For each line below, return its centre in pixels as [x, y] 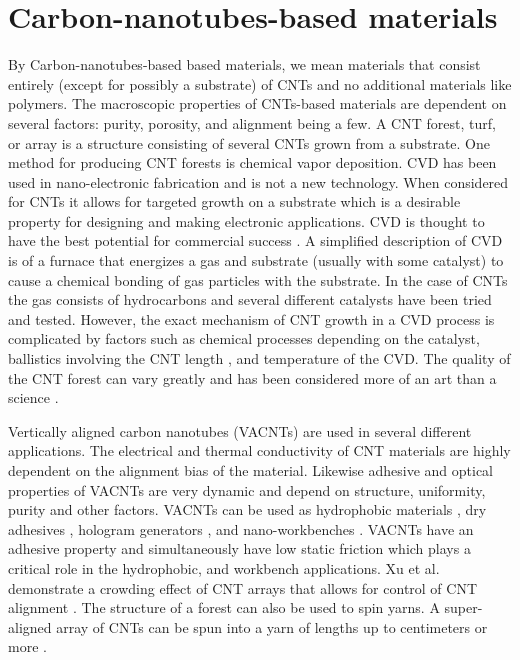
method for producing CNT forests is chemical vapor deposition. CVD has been [252, 162]
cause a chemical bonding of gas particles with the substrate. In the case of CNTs [258, 279]
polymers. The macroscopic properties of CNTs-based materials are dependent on [257, 103]
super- [463, 607]
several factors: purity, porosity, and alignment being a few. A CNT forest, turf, [252, 122]
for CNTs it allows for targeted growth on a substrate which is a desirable [234, 201]
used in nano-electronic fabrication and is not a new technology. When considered [258, 181]
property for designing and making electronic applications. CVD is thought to [246, 220]
